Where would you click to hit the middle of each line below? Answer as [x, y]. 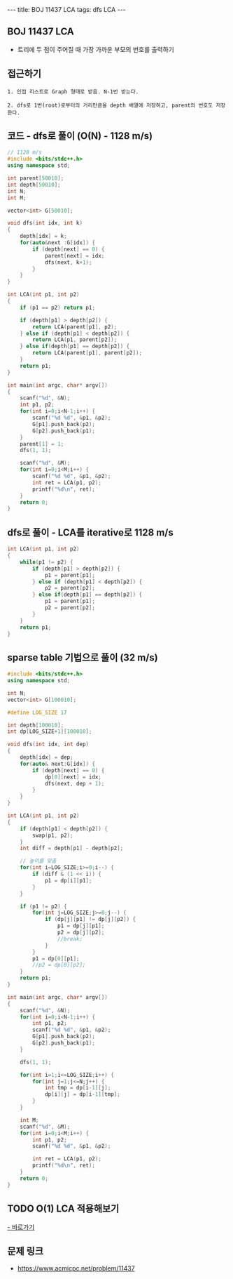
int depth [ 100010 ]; [36, 725]
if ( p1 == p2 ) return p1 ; [58, 307]
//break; [70, 939]
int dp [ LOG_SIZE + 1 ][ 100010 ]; [50, 731]
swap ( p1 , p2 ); [53, 835]
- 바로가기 [21, 1227]
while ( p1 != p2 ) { [47, 562]
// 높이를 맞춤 [38, 861]
